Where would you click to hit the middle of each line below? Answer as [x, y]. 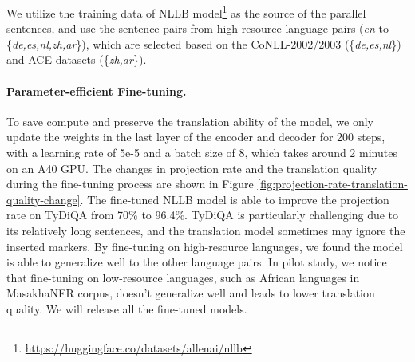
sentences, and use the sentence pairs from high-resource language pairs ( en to [198, 28]
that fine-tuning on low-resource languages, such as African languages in [183, 277]
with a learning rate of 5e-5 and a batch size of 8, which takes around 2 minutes [202, 153]
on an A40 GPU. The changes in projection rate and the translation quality [192, 168]
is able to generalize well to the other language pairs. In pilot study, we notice [197, 262]
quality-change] [43, 199]
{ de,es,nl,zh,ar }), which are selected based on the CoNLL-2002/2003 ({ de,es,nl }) [204, 43]
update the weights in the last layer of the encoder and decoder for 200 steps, [196, 137]
